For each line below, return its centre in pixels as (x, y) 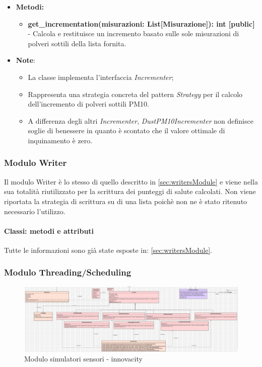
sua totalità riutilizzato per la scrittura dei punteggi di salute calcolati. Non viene (130, 191)
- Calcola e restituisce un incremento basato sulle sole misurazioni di (134, 33)
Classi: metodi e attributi (49, 231)
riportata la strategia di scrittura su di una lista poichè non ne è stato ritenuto (126, 201)
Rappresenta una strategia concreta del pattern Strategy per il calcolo (135, 94)
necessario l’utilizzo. (35, 211)
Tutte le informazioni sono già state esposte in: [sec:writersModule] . (108, 250)
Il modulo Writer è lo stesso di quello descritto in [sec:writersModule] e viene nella (131, 181)
